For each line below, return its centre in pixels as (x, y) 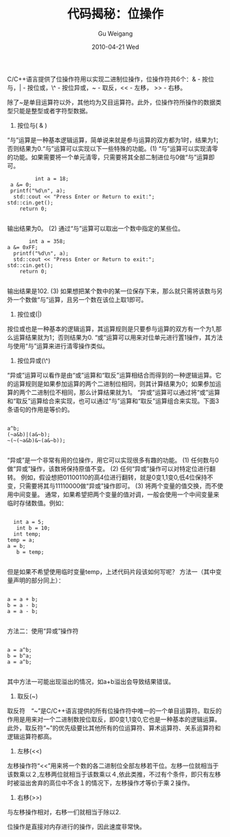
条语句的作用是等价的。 (40, 409)
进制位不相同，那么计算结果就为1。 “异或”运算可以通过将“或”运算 (129, 392)
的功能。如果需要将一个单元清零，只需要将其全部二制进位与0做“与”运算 (108, 157)
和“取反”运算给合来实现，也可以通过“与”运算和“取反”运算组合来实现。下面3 (113, 401)
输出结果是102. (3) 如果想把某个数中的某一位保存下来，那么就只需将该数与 (112, 291)
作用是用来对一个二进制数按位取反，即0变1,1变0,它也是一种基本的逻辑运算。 (114, 719)
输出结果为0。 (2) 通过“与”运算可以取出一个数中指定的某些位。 (95, 228)
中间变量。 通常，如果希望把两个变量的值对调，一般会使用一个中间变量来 (116, 494)
